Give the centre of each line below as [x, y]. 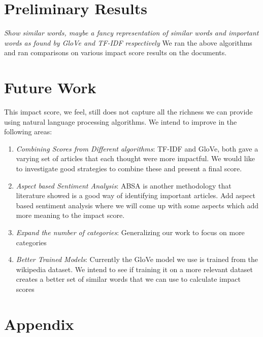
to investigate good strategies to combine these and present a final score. [129, 168]
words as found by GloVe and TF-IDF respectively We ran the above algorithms [128, 42]
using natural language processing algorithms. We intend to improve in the [121, 121]
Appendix [39, 324]
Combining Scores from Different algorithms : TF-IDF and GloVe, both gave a [137, 148]
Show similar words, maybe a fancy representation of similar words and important [131, 33]
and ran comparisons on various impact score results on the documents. [116, 52]
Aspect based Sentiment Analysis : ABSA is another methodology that [124, 185]
